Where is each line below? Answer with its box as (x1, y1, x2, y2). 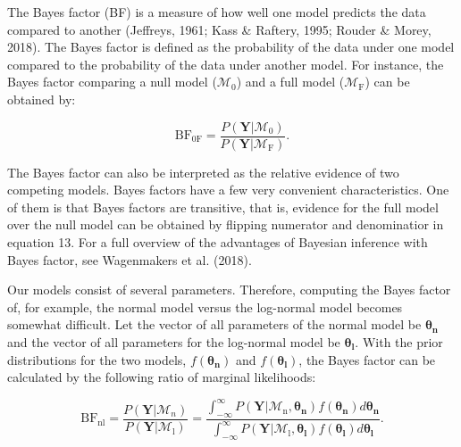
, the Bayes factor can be (298, 350, 436, 368)
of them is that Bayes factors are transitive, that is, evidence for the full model (7, 197, 439, 216)
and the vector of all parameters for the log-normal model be (7, 332, 340, 351)
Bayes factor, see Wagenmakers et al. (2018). (7, 250, 252, 269)
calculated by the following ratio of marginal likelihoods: (7, 368, 316, 386)
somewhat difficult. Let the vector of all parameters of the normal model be (7, 315, 422, 334)
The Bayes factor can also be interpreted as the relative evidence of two (7, 162, 399, 181)
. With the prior (355, 332, 443, 351)
